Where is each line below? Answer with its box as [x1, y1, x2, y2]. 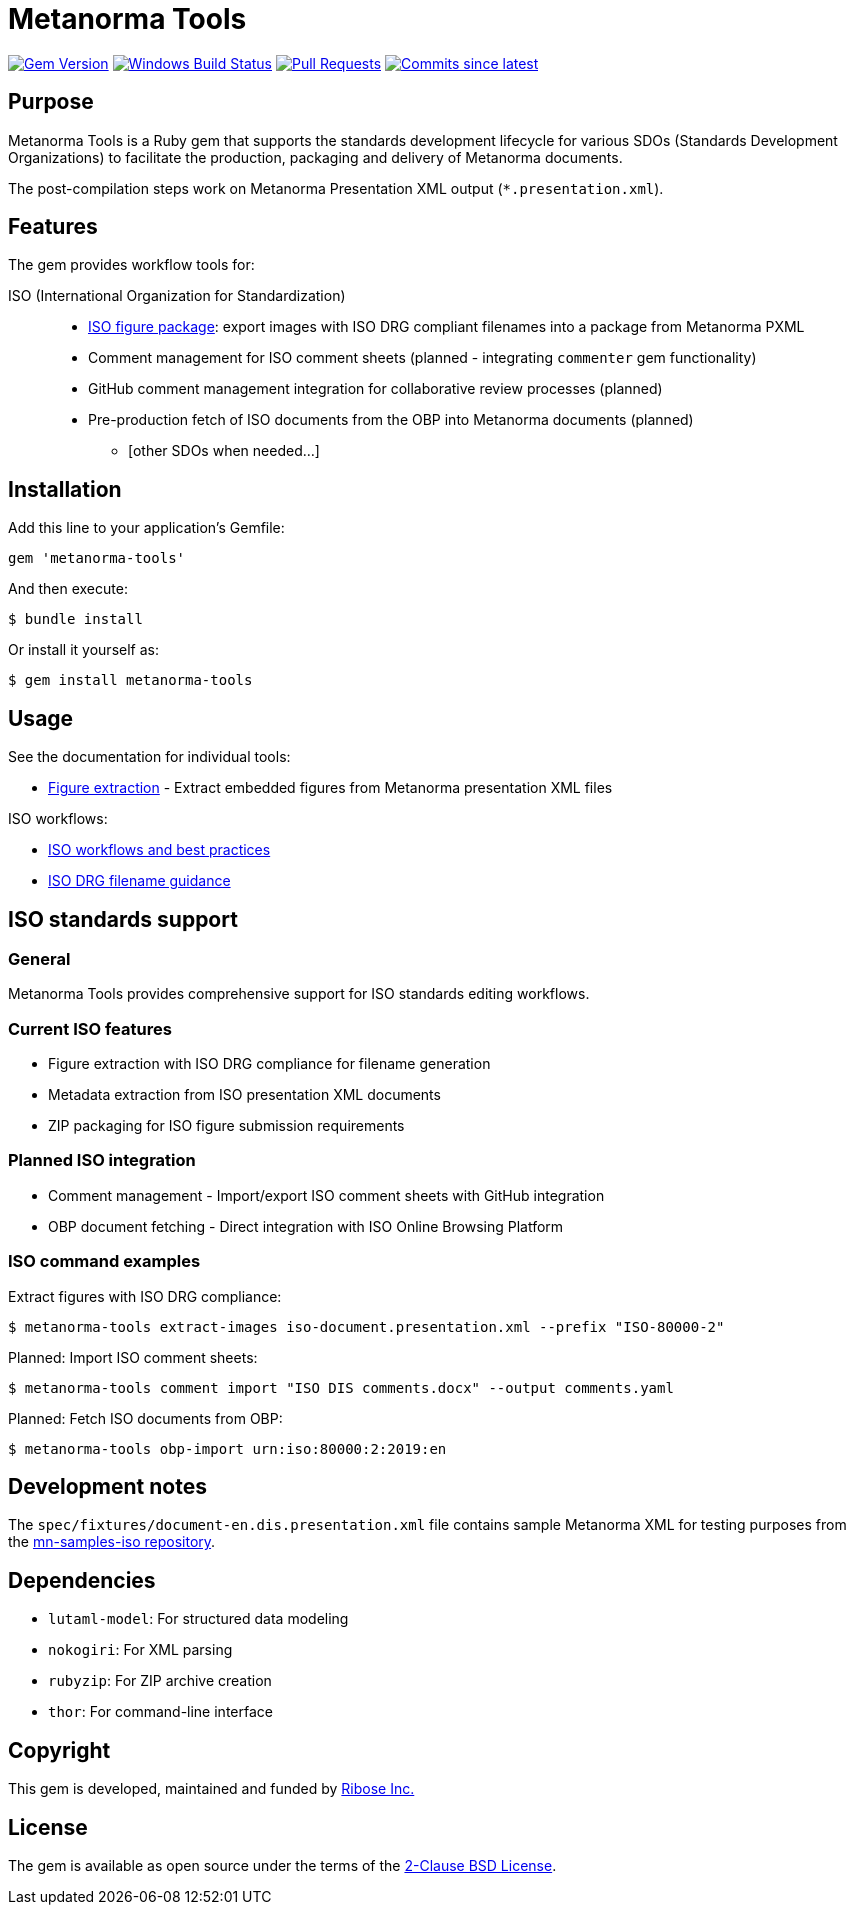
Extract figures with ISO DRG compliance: [8, 1287, 282, 1305]
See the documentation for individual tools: [8, 748, 291, 766]
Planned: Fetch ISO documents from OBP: [8, 1409, 283, 1427]
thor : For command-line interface [48, 1703, 273, 1721]
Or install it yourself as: [8, 641, 159, 659]
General [8, 948, 71, 969]
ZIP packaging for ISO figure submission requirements [48, 1117, 405, 1135]
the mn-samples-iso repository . [8, 1533, 216, 1551]
